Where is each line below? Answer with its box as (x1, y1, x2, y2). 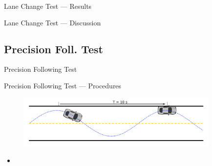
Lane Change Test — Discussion (4, 17, 101, 27)
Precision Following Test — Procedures (4, 80, 122, 90)
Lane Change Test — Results (4, 1, 92, 11)
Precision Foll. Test (4, 41, 103, 56)
